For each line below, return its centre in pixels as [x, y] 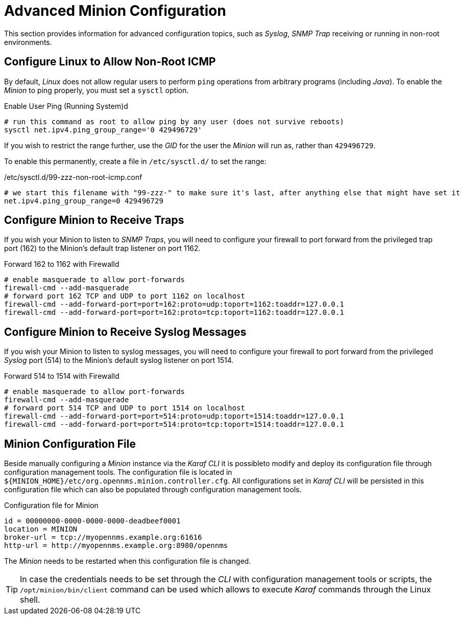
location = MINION [41, 529]
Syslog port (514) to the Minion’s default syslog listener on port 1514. [119, 360]
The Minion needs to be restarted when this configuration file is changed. [128, 561]
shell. [30, 600]
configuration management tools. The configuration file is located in [118, 472]
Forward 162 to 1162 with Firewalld [62, 264]
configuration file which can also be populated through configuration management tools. [153, 490]
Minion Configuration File [70, 444]
